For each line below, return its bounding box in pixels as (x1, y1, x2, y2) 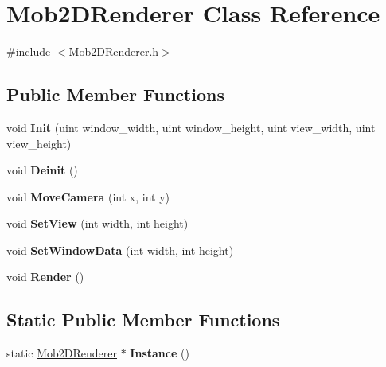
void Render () (6, 268, 84, 285)
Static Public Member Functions (6, 307, 280, 332)
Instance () (130, 345, 189, 361)
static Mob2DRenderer (6, 345, 118, 361)
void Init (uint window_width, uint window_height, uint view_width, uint (6, 119, 376, 135)
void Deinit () (6, 162, 78, 178)
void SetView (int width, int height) (6, 215, 189, 232)
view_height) (6, 135, 72, 151)
